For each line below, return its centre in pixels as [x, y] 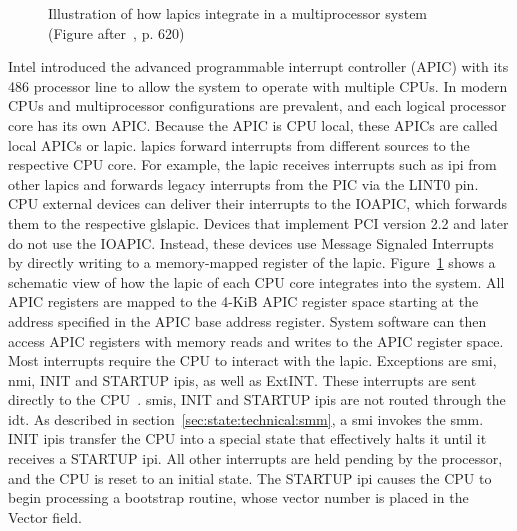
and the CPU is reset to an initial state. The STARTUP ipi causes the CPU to [250, 477]
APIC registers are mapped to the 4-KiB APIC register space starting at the [243, 301]
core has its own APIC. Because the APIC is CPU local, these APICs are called [253, 124]
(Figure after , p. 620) [116, 32]
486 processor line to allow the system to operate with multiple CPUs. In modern [258, 85]
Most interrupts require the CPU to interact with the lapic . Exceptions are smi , [252, 360]
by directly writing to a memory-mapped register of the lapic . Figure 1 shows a [252, 262]
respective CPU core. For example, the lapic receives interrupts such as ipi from [252, 164]
